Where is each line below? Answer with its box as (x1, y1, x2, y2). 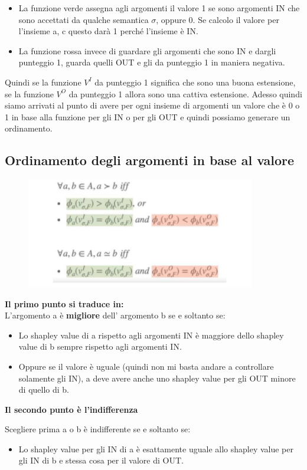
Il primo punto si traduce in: (5, 297, 124, 310)
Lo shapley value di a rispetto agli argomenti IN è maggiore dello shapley (18, 328, 284, 341)
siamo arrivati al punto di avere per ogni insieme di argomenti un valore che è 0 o (5, 99, 300, 111)
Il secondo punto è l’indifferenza (5, 403, 138, 415)
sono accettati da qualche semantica (18, 13, 149, 25)
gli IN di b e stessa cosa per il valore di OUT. (18, 454, 184, 466)
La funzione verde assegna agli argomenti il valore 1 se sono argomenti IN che (18, 2, 300, 14)
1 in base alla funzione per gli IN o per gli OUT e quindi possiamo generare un (5, 110, 290, 123)
